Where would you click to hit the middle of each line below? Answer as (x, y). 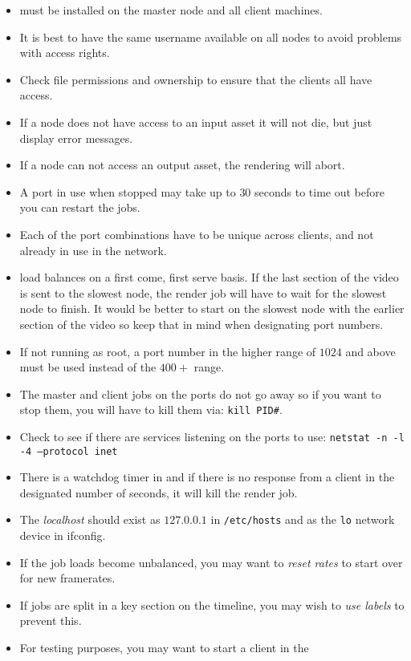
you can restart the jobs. (80, 207)
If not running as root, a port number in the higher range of (168, 351)
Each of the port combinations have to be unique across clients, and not (197, 234)
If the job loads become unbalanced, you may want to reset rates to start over (211, 562)
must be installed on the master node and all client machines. (171, 10)
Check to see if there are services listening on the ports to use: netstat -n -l (212, 436)
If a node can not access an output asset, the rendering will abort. (182, 165)
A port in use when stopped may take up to (128, 191)
